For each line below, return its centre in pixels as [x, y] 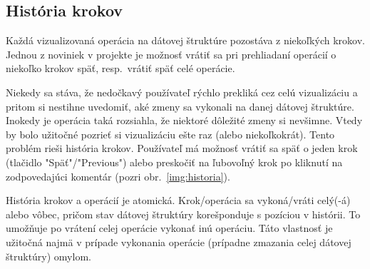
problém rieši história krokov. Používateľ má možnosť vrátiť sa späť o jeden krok [182, 148]
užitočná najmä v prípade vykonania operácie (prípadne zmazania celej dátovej [179, 242]
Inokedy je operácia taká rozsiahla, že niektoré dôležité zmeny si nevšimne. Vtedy [184, 120]
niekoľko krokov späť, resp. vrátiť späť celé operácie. [120, 68]
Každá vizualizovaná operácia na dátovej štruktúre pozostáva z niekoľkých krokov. [185, 40]
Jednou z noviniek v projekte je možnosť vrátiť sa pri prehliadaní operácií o [171, 54]
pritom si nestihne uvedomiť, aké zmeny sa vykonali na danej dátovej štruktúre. [180, 106]
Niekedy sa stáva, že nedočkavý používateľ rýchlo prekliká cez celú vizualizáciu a [182, 92]
